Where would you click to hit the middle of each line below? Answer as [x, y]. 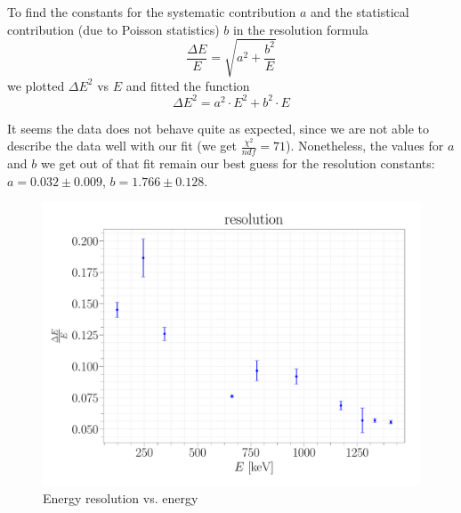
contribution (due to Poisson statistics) [113, 29]
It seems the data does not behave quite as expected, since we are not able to [218, 128]
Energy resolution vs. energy [121, 498]
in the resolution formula [300, 29]
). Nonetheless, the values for [365, 146]
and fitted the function [188, 85]
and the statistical [360, 12]
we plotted [36, 85]
